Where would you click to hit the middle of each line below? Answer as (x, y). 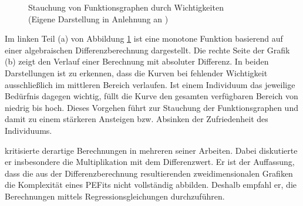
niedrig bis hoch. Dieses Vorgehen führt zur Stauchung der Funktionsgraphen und (151, 107)
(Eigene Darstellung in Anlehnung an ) (98, 18)
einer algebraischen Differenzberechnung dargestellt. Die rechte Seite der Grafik (147, 50)
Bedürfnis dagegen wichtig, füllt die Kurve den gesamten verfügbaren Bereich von (151, 96)
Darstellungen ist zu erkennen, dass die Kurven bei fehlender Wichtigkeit (136, 72)
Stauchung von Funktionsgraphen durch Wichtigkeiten (126, 7)
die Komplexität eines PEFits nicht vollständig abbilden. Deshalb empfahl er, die (151, 185)
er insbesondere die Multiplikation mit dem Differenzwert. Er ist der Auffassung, (150, 162)
